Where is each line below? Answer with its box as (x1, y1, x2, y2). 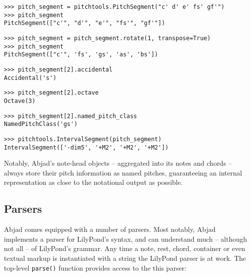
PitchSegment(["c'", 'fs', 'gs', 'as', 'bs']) (4, 51, 158, 58)
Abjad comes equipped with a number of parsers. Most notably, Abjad (4, 224, 216, 234)
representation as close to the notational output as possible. (4, 177, 183, 187)
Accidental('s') (4, 74, 57, 81)
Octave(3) (4, 97, 36, 104)
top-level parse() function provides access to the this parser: (4, 262, 187, 273)
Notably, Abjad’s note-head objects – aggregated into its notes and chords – (4, 158, 232, 168)
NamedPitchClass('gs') (4, 121, 78, 128)
